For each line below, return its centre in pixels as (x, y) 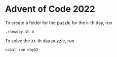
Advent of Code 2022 (50, 9)
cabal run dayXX (22, 50)
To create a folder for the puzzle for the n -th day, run (59, 23)
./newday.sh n (20, 31)
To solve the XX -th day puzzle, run (40, 41)
